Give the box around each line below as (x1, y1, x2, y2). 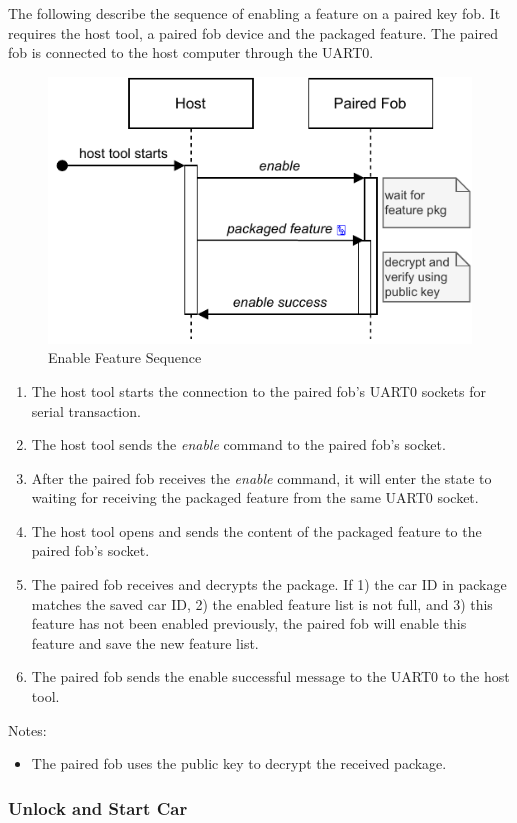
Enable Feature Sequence (48, 347, 202, 368)
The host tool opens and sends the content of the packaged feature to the (31, 520, 482, 541)
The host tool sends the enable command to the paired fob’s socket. (31, 434, 446, 455)
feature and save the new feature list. (31, 632, 259, 653)
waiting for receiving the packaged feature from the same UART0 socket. (31, 487, 479, 508)
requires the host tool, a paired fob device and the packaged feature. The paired (8, 22, 498, 43)
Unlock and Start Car (8, 795, 188, 820)
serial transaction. (31, 400, 141, 421)
